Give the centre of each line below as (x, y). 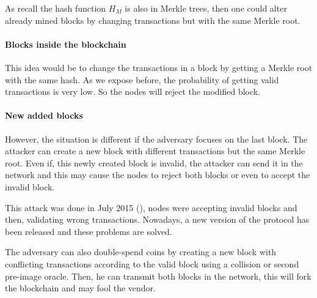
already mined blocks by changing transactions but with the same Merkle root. (153, 20)
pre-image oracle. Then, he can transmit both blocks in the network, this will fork (158, 276)
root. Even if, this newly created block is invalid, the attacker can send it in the (154, 162)
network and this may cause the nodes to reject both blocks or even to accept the (158, 175)
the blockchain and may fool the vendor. (81, 288)
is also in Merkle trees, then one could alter (206, 8)
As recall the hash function (56, 8)
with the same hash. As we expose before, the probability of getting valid (142, 79)
